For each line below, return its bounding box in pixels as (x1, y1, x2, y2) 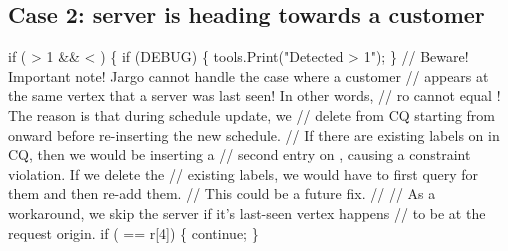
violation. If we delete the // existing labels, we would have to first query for (8, 163, 479, 184)
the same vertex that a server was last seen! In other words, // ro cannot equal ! (8, 85, 501, 106)
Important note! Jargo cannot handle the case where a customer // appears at (8, 65, 489, 86)
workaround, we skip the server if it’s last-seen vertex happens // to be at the (8, 202, 486, 223)
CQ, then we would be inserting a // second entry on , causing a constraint (8, 144, 471, 165)
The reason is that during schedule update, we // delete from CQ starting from (8, 104, 495, 125)
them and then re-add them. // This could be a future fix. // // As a (8, 183, 436, 204)
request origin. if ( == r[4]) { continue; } (8, 222, 259, 243)
